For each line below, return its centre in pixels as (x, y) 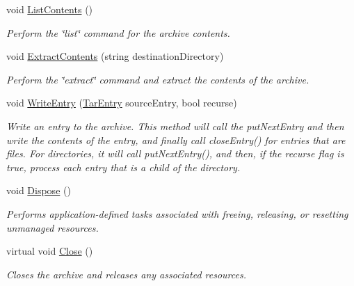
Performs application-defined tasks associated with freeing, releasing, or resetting (177, 213)
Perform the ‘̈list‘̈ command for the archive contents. (118, 32)
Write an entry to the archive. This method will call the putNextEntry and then (175, 126)
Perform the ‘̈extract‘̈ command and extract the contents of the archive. (158, 79)
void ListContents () (50, 9)
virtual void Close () (50, 251)
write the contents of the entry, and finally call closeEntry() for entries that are (176, 140)
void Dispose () (39, 190)
